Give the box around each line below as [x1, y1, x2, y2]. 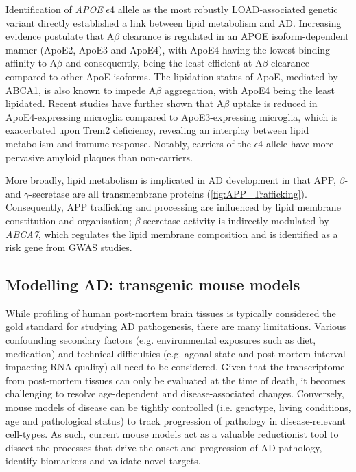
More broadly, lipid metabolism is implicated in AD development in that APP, [5, 173, 336, 187]
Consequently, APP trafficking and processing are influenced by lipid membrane [5, 200, 341, 214]
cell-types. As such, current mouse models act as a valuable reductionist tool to [5, 427, 339, 441]
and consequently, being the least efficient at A [65, 56, 263, 70]
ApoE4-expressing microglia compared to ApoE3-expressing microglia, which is [5, 109, 338, 123]
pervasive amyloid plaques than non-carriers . [5, 150, 193, 164]
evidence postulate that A [5, 29, 115, 43]
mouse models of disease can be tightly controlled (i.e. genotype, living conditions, [5, 400, 351, 414]
